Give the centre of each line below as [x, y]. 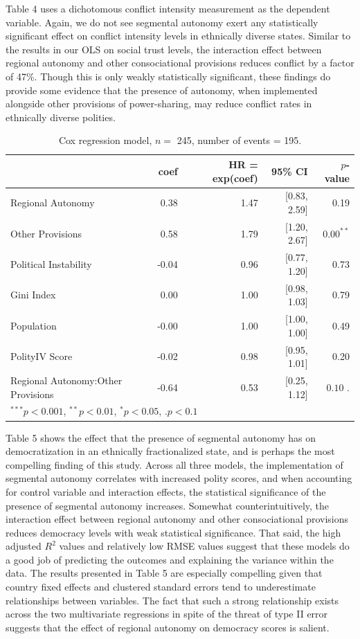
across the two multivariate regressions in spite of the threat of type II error [167, 614]
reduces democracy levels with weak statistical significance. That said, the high [173, 532]
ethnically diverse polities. [61, 117]
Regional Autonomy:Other [66, 380]
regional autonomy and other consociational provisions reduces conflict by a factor [180, 63]
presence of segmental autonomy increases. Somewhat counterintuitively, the [168, 505]
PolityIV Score [42, 356]
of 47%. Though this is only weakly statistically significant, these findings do [168, 76]
